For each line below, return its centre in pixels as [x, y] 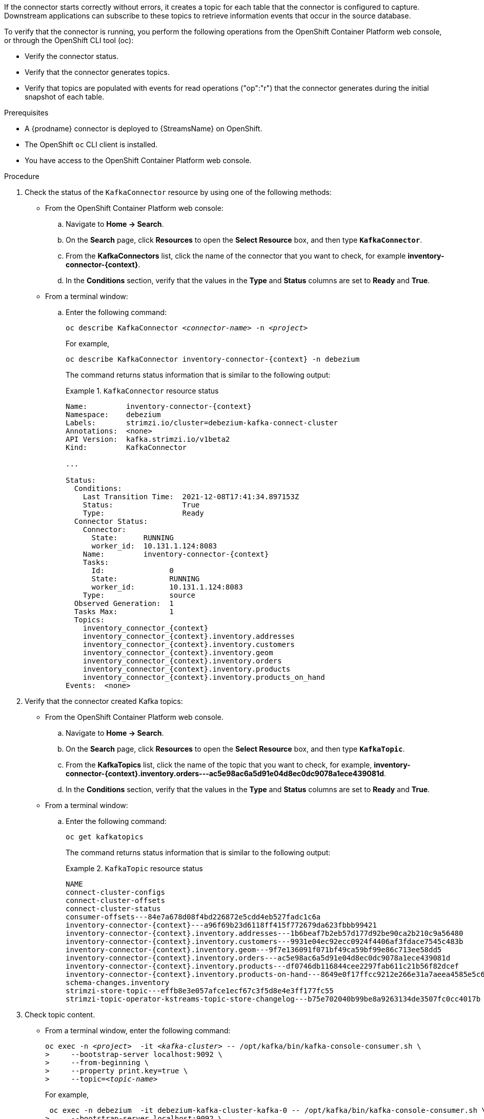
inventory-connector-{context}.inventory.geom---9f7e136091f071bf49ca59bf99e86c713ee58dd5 [254, 950]
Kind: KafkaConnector [126, 447]
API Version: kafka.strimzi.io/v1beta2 [148, 439]
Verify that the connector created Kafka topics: [104, 701]
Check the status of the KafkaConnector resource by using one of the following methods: [178, 192]
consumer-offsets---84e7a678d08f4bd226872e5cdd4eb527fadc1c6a [193, 917]
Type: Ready [143, 513]
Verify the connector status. [72, 56]
